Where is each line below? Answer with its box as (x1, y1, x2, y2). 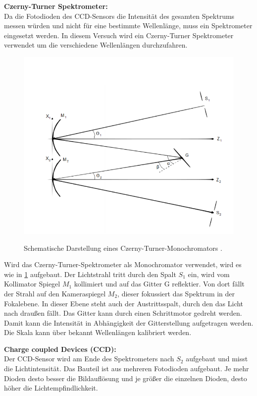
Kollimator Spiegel (4, 279, 60, 289)
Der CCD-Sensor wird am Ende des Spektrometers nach (4, 353, 174, 364)
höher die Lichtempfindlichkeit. (4, 383, 98, 393)
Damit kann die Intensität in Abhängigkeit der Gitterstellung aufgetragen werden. (4, 317, 254, 328)
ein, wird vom (188, 269, 230, 279)
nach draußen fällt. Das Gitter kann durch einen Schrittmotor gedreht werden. (4, 308, 242, 318)
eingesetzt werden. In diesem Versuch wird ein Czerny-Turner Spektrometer (4, 30, 234, 40)
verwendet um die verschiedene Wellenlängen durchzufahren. (4, 40, 188, 50)
